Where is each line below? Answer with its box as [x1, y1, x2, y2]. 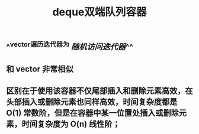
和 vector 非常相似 [6, 64, 73, 74]
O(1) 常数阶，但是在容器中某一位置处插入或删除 [6, 107, 179, 118]
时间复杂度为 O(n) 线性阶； [21, 119, 120, 129]
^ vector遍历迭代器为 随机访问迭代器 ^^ [6, 40, 133, 52]
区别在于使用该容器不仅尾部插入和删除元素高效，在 [6, 86, 193, 96]
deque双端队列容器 [52, 5, 147, 19]
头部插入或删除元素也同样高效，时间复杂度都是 [6, 97, 178, 107]
